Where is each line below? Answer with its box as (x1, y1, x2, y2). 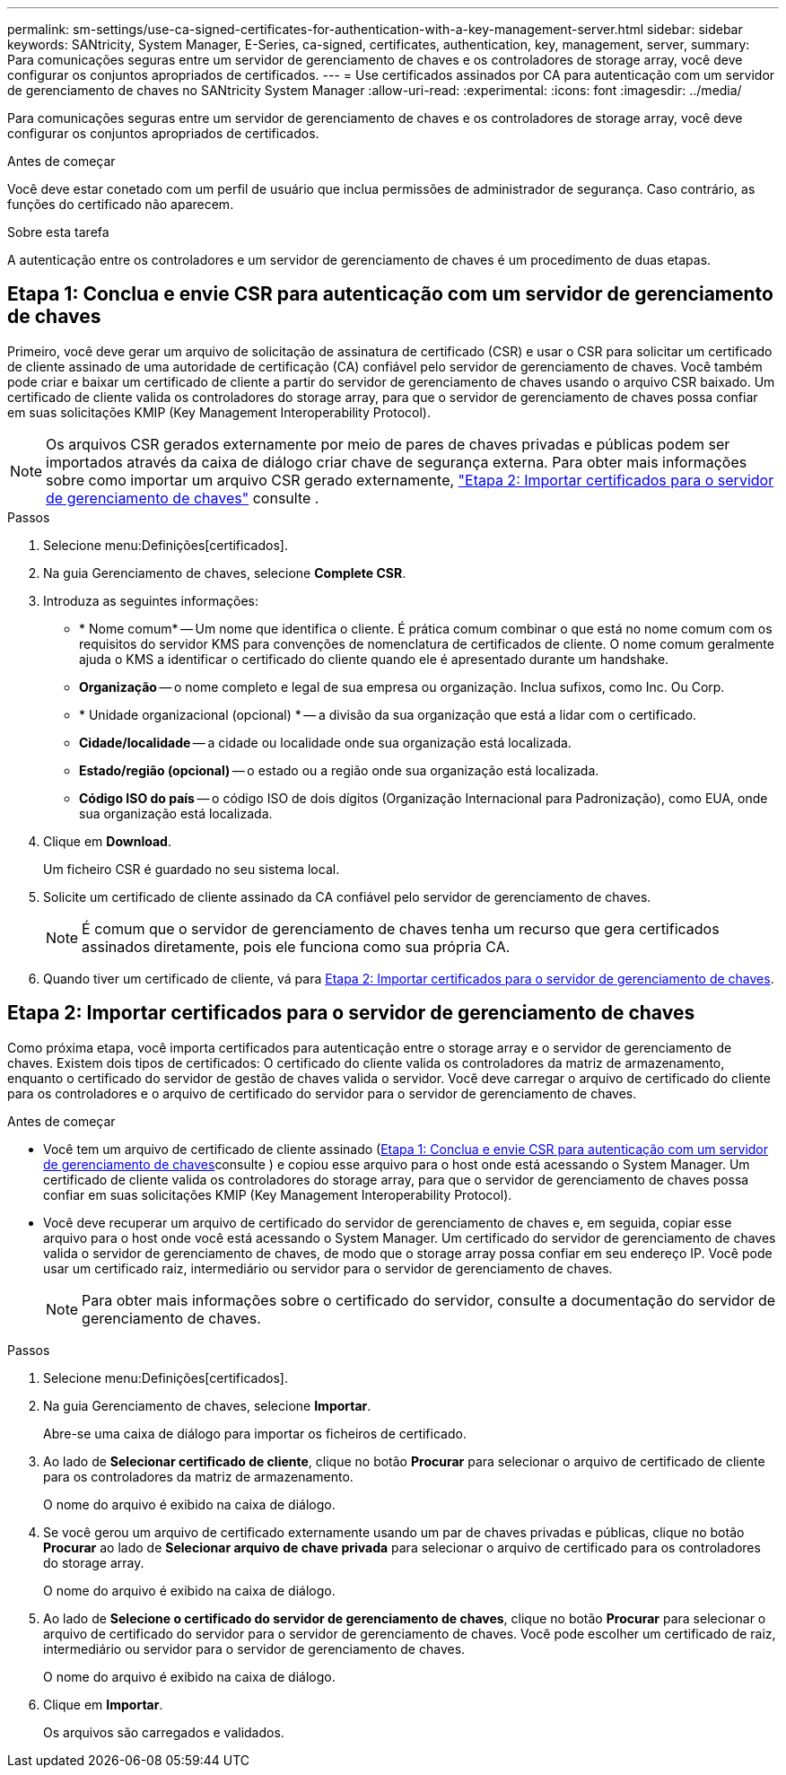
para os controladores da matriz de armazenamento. (43, 1468, 354, 1484)
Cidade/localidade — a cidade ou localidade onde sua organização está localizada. (79, 734, 572, 750)
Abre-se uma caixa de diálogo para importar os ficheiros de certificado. (43, 1425, 467, 1441)
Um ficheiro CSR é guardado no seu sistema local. (43, 861, 340, 877)
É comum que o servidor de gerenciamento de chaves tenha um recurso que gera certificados (82, 919, 720, 938)
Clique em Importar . (43, 1696, 163, 1712)
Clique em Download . (43, 833, 171, 849)
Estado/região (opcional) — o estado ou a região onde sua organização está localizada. (79, 762, 599, 778)
